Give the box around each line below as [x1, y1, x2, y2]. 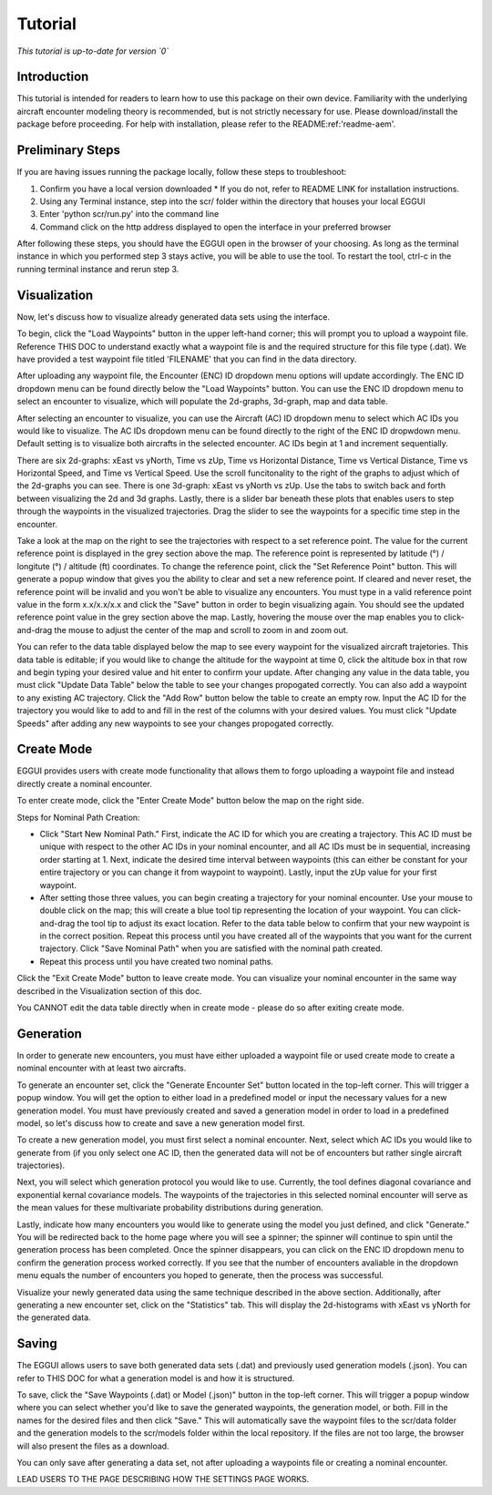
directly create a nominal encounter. [16, 778, 152, 789]
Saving [16, 1336, 58, 1352]
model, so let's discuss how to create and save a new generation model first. [16, 1117, 305, 1129]
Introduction [16, 69, 89, 85]
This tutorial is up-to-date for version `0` [16, 46, 169, 56]
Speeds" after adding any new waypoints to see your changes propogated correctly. [16, 718, 334, 729]
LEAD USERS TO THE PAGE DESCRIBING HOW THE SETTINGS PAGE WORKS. [16, 1474, 310, 1485]
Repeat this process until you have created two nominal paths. [39, 956, 273, 967]
